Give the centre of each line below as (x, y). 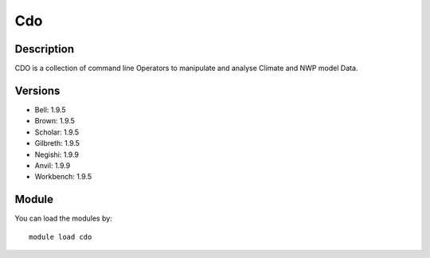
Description (45, 49)
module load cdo (61, 236)
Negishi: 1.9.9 (57, 154)
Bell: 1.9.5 (51, 109)
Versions (37, 90)
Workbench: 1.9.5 (63, 177)
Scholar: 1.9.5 (57, 132)
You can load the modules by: (64, 218)
